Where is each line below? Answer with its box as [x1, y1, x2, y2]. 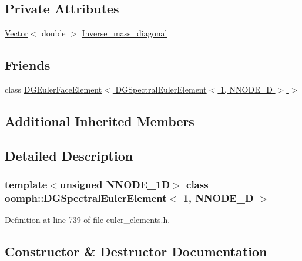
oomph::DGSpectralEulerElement [5, 191, 167, 205]
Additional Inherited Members [5, 111, 194, 130]
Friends [5, 56, 51, 74]
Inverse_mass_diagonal [82, 27, 167, 39]
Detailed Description [5, 146, 133, 164]
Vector [5, 27, 28, 39]
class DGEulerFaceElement [5, 83, 102, 95]
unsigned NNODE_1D [59, 177, 170, 192]
